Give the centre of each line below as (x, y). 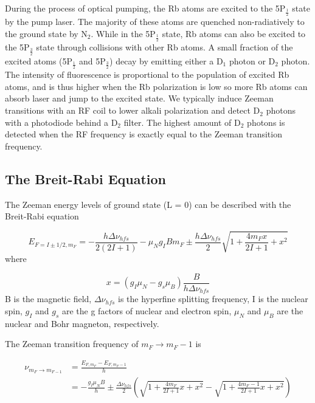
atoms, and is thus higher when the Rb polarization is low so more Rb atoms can (156, 86)
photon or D (252, 60)
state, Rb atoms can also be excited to (234, 34)
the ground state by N (46, 34)
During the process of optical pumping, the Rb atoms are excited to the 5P (145, 8)
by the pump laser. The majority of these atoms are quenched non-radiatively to (155, 22)
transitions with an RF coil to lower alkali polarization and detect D (133, 110)
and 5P (92, 60)
